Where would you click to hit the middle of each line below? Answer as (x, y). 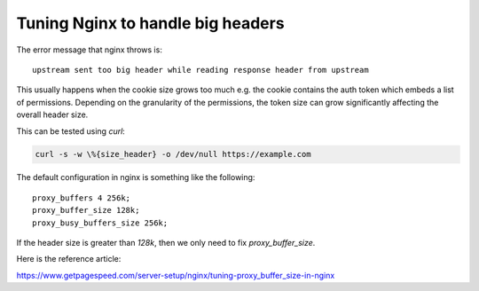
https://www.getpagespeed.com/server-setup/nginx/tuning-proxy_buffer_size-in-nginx (176, 275)
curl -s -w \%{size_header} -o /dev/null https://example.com (173, 154)
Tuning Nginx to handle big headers (150, 23)
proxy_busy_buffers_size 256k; (100, 223)
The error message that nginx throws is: (90, 50)
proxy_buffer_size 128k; (86, 210)
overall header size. (52, 114)
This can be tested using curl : (71, 131)
